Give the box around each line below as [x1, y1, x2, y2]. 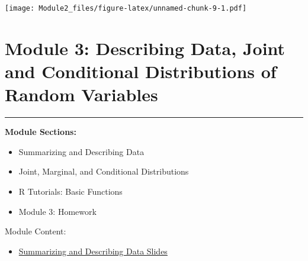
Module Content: [5, 225, 66, 237]
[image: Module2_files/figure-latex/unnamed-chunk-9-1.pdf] [5, 4, 247, 12]
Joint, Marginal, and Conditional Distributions [18, 165, 189, 178]
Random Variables [5, 82, 158, 107]
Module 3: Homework [18, 205, 97, 217]
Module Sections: [5, 125, 76, 138]
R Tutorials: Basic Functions [18, 185, 123, 197]
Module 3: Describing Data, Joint [5, 36, 285, 60]
